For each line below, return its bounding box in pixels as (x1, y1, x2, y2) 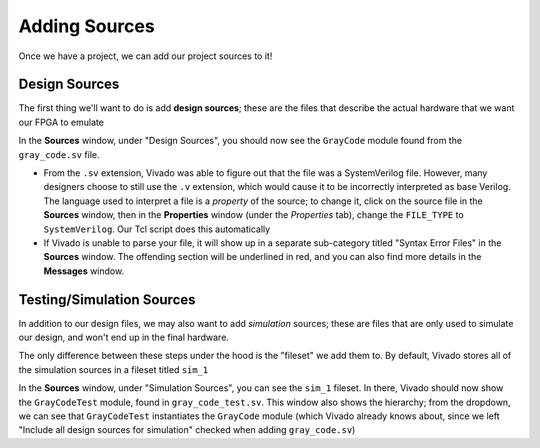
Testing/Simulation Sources (18, 291, 196, 308)
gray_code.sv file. (18, 148, 100, 160)
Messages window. (43, 265, 125, 277)
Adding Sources (18, 15, 155, 37)
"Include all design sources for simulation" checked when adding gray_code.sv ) (18, 424, 356, 436)
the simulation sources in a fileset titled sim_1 (18, 363, 209, 375)
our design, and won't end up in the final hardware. (18, 331, 230, 344)
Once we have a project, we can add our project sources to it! (18, 50, 273, 62)
